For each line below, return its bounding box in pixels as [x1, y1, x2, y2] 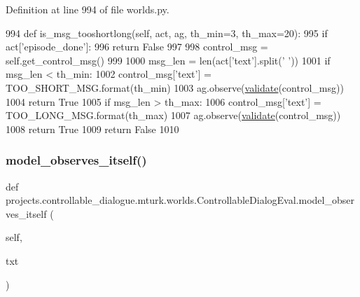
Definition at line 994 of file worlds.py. [6, 2, 169, 16]
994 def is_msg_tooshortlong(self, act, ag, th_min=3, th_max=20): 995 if [6, 25, 328, 40]
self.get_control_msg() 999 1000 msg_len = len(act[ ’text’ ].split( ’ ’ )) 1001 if [6, 53, 331, 67]
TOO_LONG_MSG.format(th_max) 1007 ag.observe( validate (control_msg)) [6, 108, 341, 123]
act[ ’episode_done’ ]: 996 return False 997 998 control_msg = [6, 39, 268, 54]
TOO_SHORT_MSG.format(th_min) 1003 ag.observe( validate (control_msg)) [6, 80, 344, 95]
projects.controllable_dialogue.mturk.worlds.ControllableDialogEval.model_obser [6, 193, 354, 207]
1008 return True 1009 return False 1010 [6, 121, 179, 136]
